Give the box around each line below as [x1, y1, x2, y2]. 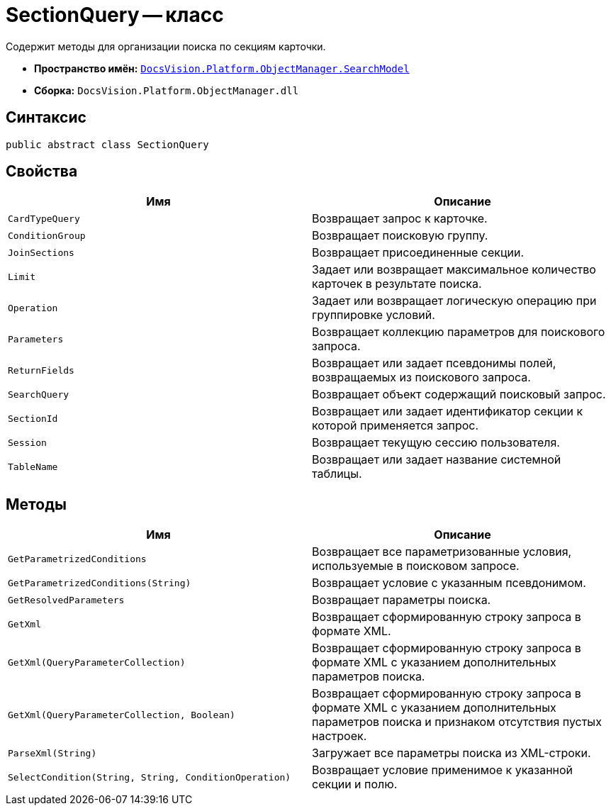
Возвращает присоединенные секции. [312, 245, 525, 260]
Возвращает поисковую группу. [312, 228, 488, 243]
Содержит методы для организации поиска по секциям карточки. [6, 40, 326, 52]
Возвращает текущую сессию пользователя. [312, 435, 560, 450]
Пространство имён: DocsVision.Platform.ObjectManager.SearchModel [34, 62, 410, 74]
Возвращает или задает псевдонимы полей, [312, 356, 556, 371]
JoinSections [8, 247, 74, 258]
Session [8, 437, 47, 448]
